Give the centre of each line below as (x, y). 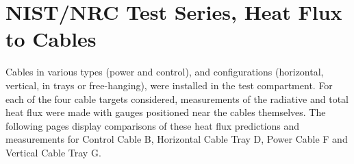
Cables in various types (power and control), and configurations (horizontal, (165, 72)
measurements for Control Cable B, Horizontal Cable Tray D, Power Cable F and (177, 139)
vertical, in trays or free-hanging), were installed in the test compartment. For (169, 85)
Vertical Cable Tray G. (53, 152)
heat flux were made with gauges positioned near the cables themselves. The (166, 112)
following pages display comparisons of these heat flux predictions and (153, 125)
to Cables (51, 39)
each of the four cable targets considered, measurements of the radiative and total (177, 98)
